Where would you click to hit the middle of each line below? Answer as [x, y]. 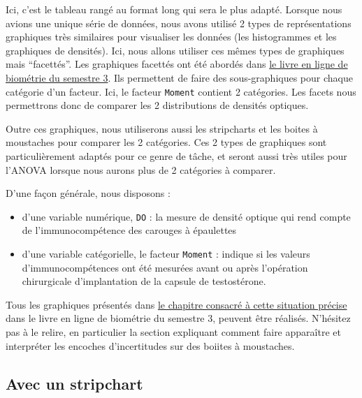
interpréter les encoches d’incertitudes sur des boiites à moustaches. [150, 345]
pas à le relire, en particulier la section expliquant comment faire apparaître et [173, 332]
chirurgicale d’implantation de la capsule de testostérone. [144, 281]
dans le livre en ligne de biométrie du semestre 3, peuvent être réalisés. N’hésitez [178, 318]
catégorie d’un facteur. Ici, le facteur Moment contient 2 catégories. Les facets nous [181, 91]
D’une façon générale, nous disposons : [88, 193]
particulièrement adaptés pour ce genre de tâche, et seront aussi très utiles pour [176, 156]
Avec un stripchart [74, 383]
